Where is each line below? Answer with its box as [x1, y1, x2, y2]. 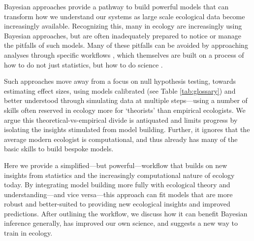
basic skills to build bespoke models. [4, 143, 114, 154]
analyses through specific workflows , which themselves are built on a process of [4, 49, 244, 60]
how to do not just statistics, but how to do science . [4, 59, 163, 69]
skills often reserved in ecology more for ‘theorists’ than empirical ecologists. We [4, 104, 246, 115]
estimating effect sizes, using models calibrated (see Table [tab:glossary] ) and [4, 85, 236, 96]
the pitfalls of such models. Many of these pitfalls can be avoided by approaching [4, 40, 248, 50]
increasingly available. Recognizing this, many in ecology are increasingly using [4, 21, 242, 31]
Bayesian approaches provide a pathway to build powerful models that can [4, 1, 229, 11]
